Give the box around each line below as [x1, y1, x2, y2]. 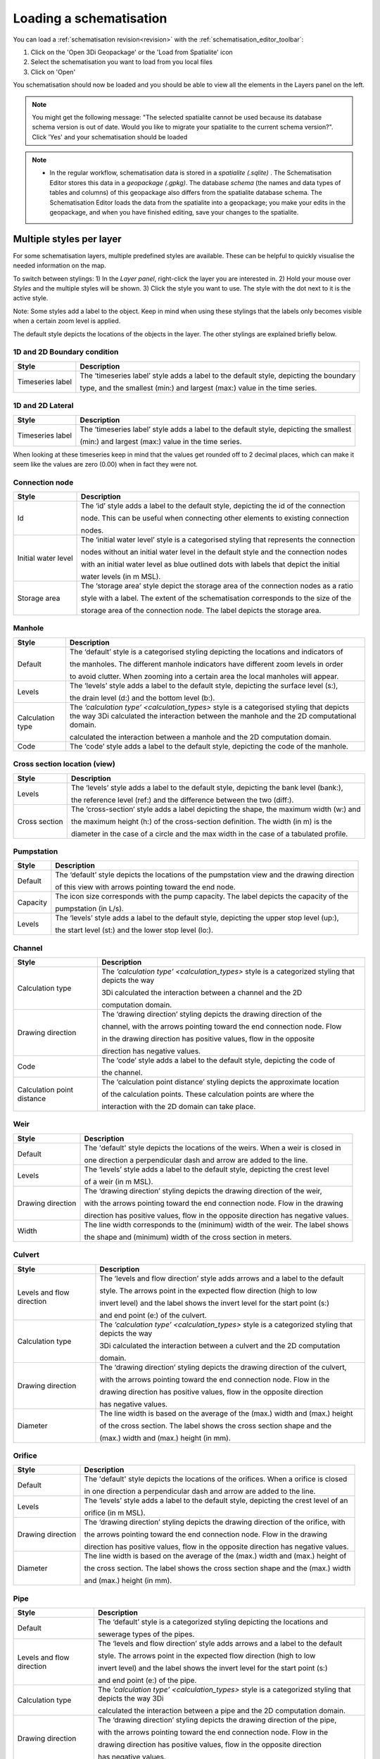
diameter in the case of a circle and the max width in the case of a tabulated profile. [70, 829, 348, 839]
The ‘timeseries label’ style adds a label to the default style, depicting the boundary [80, 370, 356, 380]
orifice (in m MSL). [84, 1508, 146, 1518]
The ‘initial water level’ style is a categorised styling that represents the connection [81, 535, 355, 545]
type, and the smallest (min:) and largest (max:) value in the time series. [80, 383, 317, 393]
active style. [13, 294, 49, 303]
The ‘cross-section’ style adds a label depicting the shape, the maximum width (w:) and [70, 804, 362, 814]
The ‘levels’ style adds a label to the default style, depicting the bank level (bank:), [70, 782, 344, 792]
